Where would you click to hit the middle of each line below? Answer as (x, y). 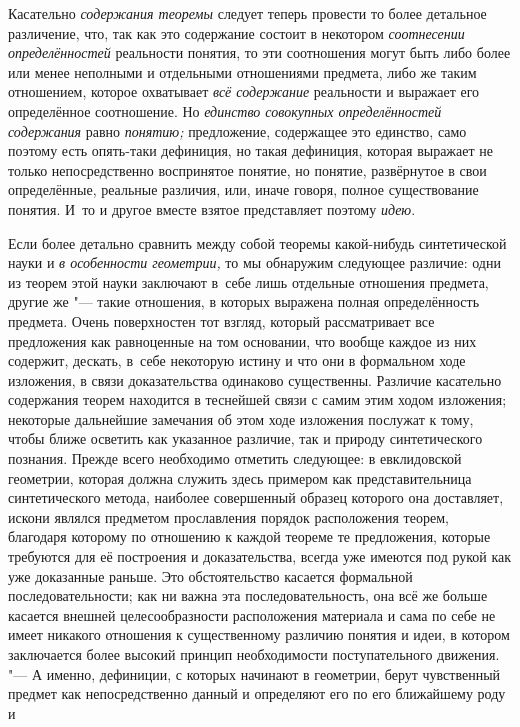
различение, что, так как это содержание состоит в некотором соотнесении (236, 32)
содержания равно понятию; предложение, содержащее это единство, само (237, 130)
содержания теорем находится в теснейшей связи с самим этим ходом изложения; (257, 399)
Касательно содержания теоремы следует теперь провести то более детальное (247, 13)
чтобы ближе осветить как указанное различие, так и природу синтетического (245, 438)
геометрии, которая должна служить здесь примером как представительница (240, 477)
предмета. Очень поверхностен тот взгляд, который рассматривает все (221, 320)
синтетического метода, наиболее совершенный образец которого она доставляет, (256, 497)
